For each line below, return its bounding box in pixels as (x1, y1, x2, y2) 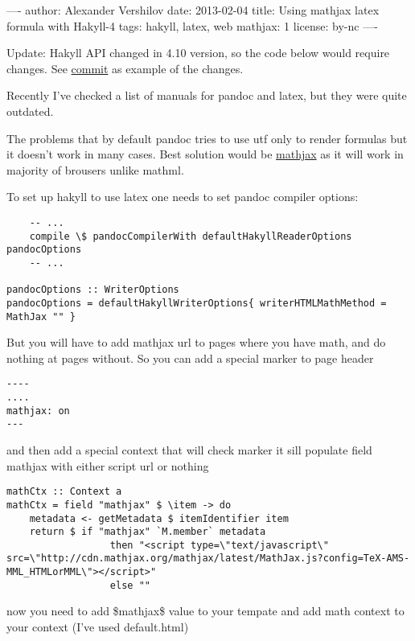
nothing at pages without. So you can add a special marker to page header (6, 349, 374, 366)
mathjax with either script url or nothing (6, 457, 209, 474)
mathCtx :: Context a (6, 486, 122, 498)
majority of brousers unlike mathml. (6, 161, 184, 178)
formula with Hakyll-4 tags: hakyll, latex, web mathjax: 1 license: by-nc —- (6, 17, 378, 34)
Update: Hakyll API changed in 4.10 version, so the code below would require (6, 44, 390, 61)
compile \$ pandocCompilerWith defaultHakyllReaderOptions (29, 230, 352, 242)
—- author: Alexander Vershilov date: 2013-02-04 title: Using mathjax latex (6, 2, 380, 18)
